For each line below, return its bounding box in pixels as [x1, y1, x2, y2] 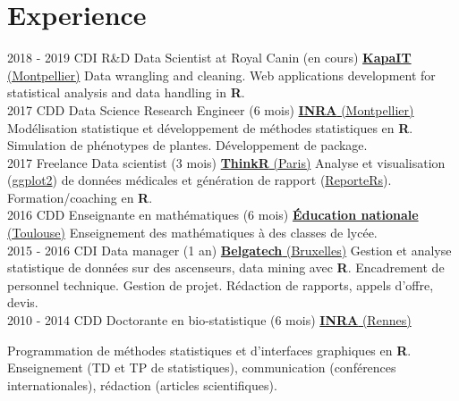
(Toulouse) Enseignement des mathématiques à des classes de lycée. [7, 223, 378, 242]
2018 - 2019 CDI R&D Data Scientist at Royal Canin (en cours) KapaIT [7, 48, 412, 67]
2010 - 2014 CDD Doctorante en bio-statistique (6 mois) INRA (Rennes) [7, 311, 412, 330]
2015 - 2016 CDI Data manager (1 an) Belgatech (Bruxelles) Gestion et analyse [7, 240, 452, 259]
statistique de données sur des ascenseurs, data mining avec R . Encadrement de [7, 258, 445, 277]
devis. [7, 293, 38, 312]
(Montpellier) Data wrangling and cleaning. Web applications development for [7, 65, 436, 84]
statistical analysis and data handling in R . [7, 83, 245, 102]
